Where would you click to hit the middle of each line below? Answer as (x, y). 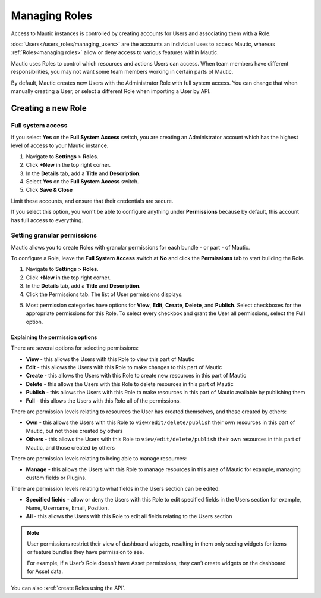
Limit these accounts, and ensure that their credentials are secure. (92, 201)
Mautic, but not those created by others (74, 431)
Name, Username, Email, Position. (67, 508)
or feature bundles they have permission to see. (86, 552)
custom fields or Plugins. (56, 478)
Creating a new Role (49, 108)
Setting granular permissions (54, 235)
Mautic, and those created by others (70, 447)
